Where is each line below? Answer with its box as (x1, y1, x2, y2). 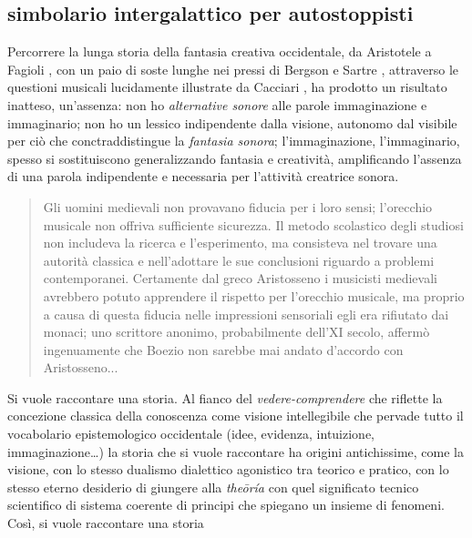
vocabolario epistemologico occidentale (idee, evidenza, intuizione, (7, 424, 375, 443)
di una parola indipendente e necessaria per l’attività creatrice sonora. (7, 167, 399, 186)
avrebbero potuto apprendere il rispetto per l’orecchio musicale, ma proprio (43, 286, 465, 305)
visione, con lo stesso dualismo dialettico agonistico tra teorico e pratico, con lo (7, 460, 449, 479)
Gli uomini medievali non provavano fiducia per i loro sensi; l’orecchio (43, 197, 433, 216)
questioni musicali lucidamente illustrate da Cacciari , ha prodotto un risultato (7, 77, 447, 96)
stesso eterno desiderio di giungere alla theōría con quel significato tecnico (7, 477, 419, 496)
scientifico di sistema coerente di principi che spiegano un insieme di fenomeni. (7, 495, 445, 514)
